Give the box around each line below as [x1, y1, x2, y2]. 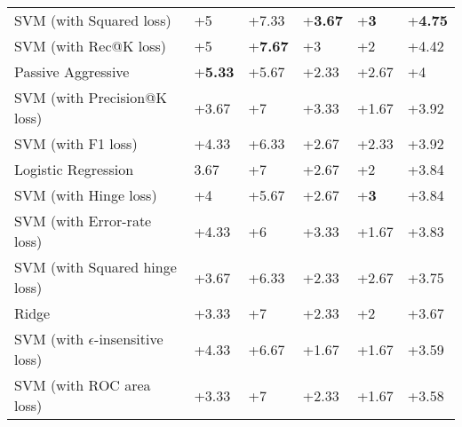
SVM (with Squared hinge [14, 257, 177, 277]
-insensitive [94, 328, 163, 349]
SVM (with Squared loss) [14, 10, 171, 30]
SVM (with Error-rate [14, 210, 152, 231]
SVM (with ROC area [14, 375, 151, 395]
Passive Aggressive [14, 61, 130, 82]
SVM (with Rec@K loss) [14, 36, 167, 56]
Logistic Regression [14, 159, 134, 179]
